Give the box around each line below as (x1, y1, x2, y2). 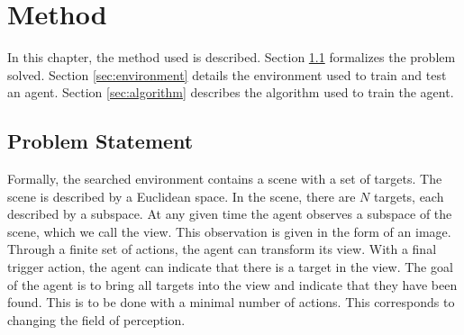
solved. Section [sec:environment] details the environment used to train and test (7, 65, 447, 84)
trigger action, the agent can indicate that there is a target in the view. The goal (7, 258, 453, 276)
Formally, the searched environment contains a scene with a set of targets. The (7, 169, 442, 188)
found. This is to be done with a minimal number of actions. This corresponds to (7, 293, 455, 312)
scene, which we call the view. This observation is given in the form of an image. (7, 222, 451, 240)
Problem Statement (7, 127, 194, 155)
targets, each (373, 186, 444, 205)
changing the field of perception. (7, 310, 186, 329)
